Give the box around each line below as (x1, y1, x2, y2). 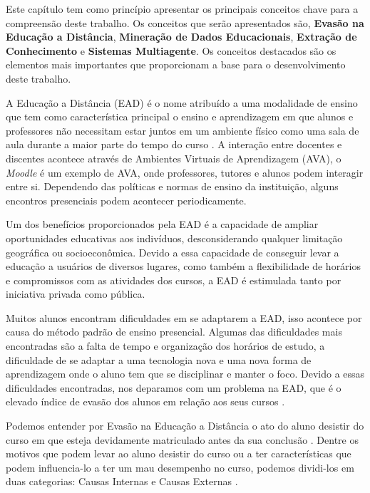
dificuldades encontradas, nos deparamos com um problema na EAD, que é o (6, 380, 341, 395)
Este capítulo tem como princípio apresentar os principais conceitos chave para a (6, 1, 359, 16)
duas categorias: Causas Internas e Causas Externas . (6, 474, 238, 489)
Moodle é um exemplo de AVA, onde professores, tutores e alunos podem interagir (6, 165, 364, 180)
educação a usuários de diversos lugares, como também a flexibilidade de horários (6, 259, 361, 274)
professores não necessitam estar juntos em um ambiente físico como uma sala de (6, 123, 359, 137)
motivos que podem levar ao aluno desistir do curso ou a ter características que (6, 446, 351, 461)
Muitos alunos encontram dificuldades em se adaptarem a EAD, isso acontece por (6, 310, 362, 325)
